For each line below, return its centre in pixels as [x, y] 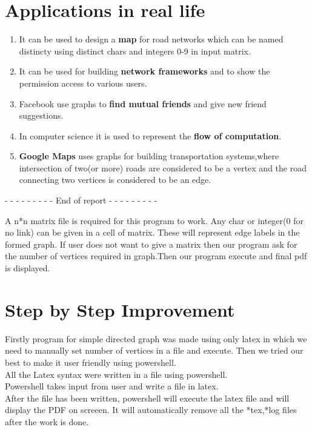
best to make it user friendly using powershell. [91, 362]
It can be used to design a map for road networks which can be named [151, 39]
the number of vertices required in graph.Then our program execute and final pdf [156, 256]
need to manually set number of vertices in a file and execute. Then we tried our [154, 350]
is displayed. [28, 268]
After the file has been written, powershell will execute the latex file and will [147, 398]
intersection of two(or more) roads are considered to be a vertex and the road [163, 167]
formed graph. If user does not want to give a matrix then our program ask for [151, 244]
